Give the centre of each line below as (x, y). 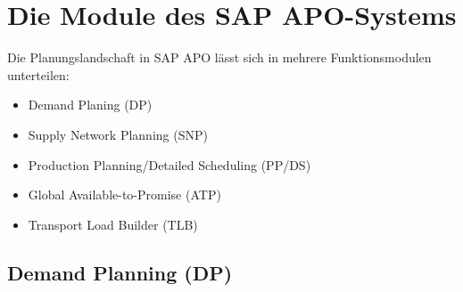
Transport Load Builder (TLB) (113, 224)
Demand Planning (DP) (120, 272)
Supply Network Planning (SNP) (118, 134)
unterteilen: (38, 74)
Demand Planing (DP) (90, 105)
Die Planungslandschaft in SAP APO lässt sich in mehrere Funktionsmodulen (219, 57)
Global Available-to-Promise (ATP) (124, 195)
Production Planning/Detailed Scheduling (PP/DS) (169, 164)
